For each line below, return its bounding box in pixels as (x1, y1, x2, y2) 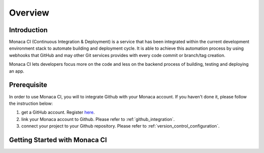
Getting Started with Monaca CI (9, 135, 107, 144)
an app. (9, 68, 24, 74)
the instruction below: (9, 100, 53, 106)
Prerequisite (9, 81, 47, 89)
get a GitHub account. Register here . (21, 110, 95, 115)
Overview (9, 7, 49, 18)
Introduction (9, 26, 48, 34)
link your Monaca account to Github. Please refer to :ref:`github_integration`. (21, 116, 175, 122)
